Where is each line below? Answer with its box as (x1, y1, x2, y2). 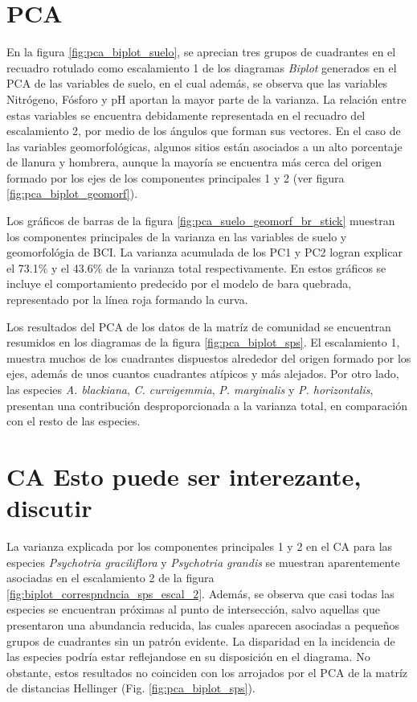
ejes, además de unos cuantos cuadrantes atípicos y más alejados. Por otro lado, (6, 365, 399, 382)
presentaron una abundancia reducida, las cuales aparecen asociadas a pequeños (6, 617, 400, 634)
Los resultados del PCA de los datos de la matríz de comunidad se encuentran (6, 318, 391, 335)
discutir (6, 491, 92, 524)
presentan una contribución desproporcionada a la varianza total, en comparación (6, 396, 407, 413)
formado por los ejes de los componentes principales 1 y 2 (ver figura (6, 169, 345, 186)
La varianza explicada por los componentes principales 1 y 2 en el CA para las (6, 538, 393, 555)
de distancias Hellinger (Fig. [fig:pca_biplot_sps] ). (6, 679, 256, 696)
